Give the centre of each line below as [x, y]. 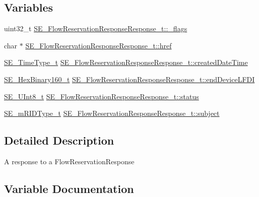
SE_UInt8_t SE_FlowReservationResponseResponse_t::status [102, 96]
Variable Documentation [69, 188]
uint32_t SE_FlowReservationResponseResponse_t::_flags [96, 28]
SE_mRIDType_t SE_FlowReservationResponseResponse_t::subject [112, 113]
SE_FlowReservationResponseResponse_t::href [99, 45]
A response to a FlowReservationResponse [69, 161]
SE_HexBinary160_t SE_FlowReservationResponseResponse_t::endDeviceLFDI [129, 79]
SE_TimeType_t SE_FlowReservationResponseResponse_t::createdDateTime [126, 62]
